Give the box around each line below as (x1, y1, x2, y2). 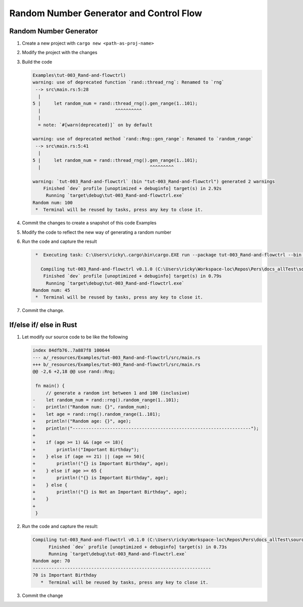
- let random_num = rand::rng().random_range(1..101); (32, 397, 179, 403)
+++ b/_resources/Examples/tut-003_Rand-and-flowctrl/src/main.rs (32, 362, 200, 367)
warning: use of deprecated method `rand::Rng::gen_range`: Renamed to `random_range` (32, 136, 254, 142)
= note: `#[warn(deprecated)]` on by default (38, 122, 153, 127)
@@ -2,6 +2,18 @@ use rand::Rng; (32, 369, 116, 374)
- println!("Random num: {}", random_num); (32, 404, 150, 410)
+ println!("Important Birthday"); (32, 447, 139, 452)
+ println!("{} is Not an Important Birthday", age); (32, 489, 187, 495)
